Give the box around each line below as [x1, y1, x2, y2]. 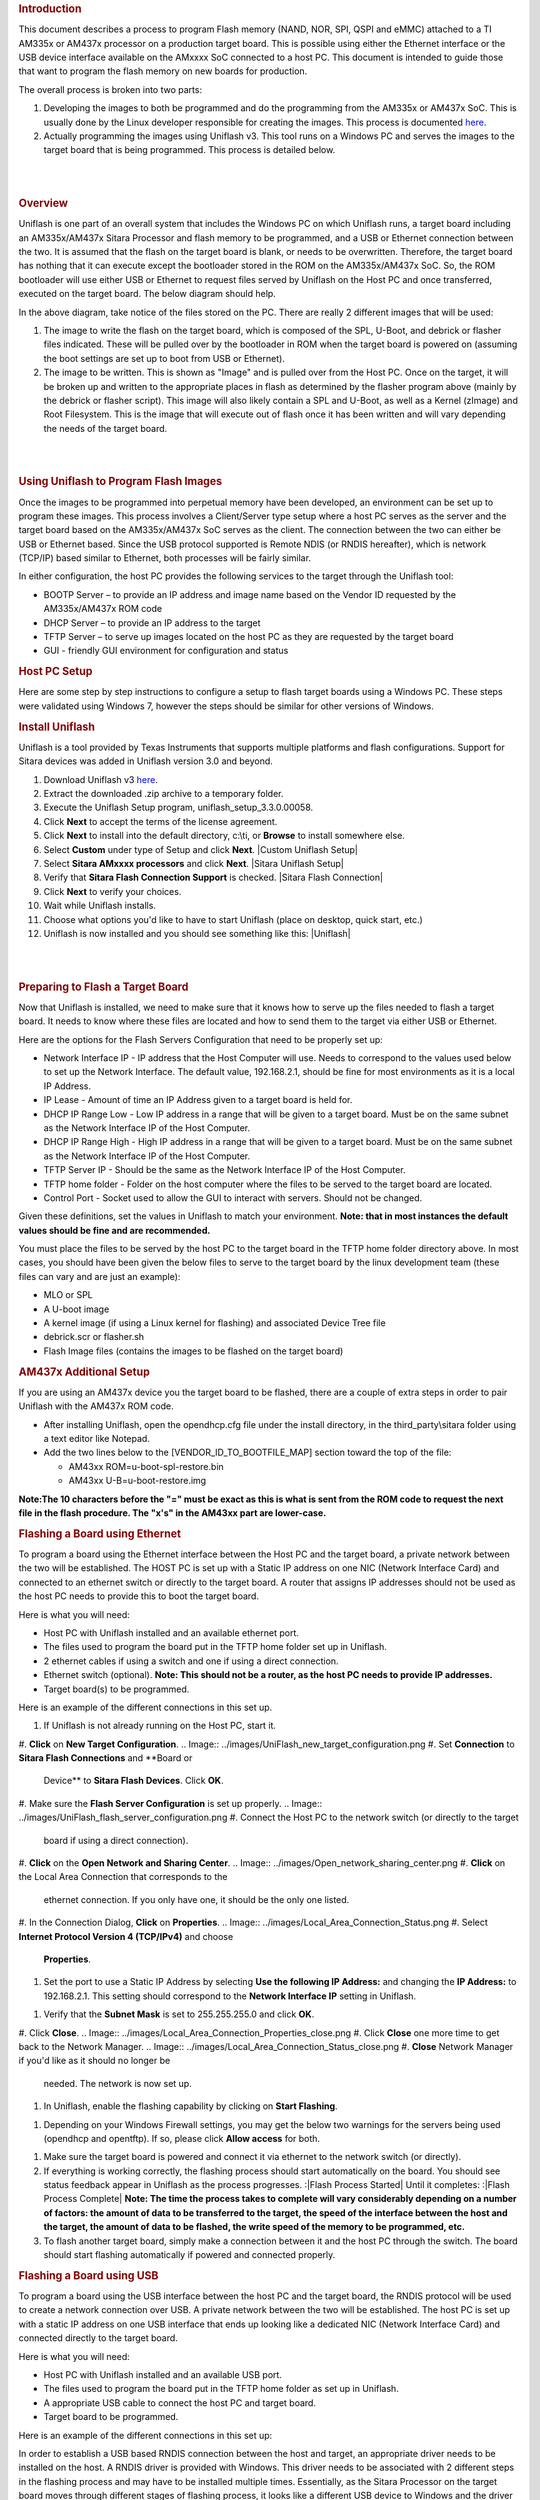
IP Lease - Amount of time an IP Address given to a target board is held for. [43, 1094, 353, 1106]
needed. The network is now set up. [43, 2077, 192, 2089]
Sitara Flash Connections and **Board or [18, 1752, 193, 1764]
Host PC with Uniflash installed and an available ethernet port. [43, 1626, 300, 1639]
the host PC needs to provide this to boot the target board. [18, 1590, 260, 1602]
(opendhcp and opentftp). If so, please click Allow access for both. [43, 2132, 320, 2144]
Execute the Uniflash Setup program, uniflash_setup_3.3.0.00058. [43, 801, 314, 814]
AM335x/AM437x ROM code [43, 603, 163, 615]
